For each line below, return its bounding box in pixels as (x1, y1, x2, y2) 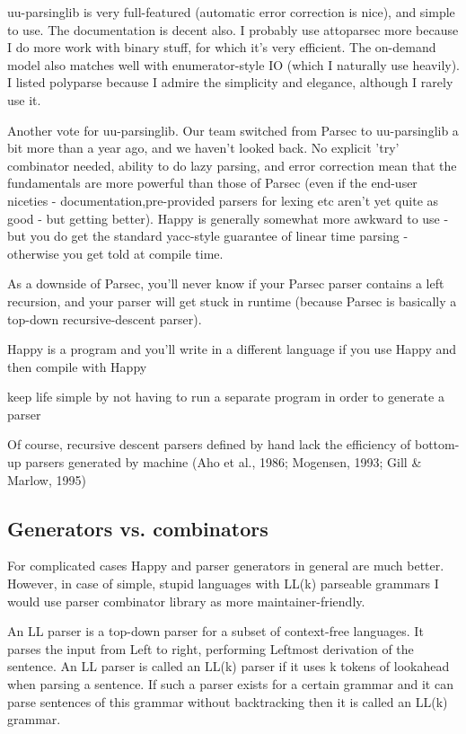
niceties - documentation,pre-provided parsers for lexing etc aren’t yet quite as (7, 190, 439, 209)
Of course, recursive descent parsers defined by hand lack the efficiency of (7, 435, 411, 454)
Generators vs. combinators (7, 514, 268, 542)
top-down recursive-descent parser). (7, 309, 202, 328)
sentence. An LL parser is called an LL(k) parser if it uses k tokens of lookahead (7, 657, 450, 676)
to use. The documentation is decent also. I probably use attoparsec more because (7, 20, 459, 39)
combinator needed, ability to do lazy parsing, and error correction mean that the (7, 155, 457, 174)
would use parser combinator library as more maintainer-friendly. (7, 591, 365, 610)
